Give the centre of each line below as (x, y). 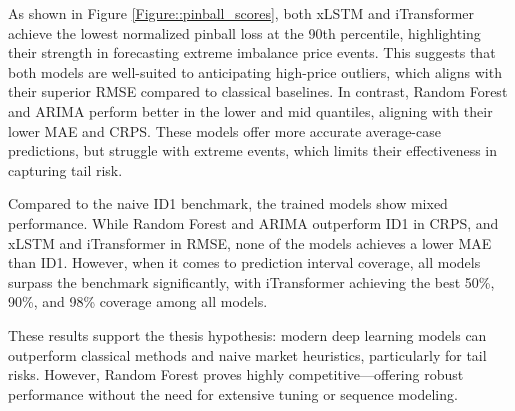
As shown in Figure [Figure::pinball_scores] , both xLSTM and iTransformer (241, 13)
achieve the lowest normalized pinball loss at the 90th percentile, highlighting (244, 32)
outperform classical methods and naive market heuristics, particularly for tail (247, 354)
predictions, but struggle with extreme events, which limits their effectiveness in (253, 150)
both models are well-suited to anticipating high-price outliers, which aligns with (255, 71)
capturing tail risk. (65, 169)
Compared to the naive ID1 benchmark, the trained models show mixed (228, 203)
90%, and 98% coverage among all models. (138, 301)
